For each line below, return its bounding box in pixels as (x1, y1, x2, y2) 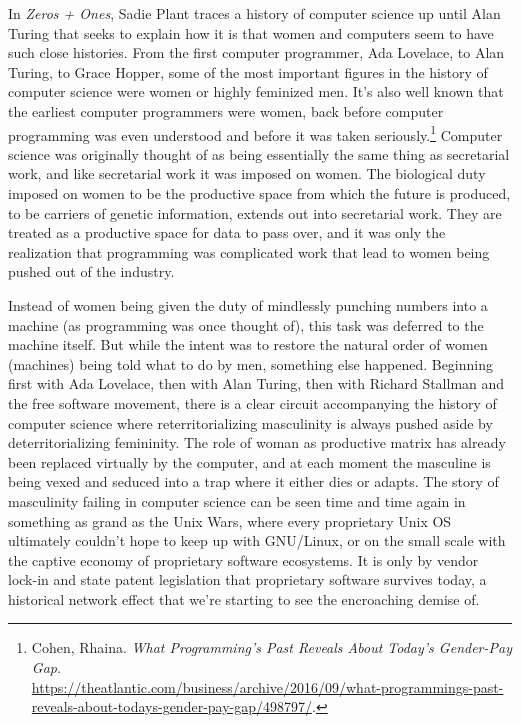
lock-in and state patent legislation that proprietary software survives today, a (8, 569, 487, 590)
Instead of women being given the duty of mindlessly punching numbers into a (8, 294, 488, 315)
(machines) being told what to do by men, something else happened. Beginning (8, 353, 493, 374)
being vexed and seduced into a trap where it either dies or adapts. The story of (8, 471, 499, 492)
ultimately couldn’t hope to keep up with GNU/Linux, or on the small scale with (8, 530, 506, 551)
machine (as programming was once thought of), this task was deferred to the (8, 314, 484, 335)
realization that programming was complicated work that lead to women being (8, 241, 490, 262)
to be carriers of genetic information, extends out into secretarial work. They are (8, 202, 502, 223)
